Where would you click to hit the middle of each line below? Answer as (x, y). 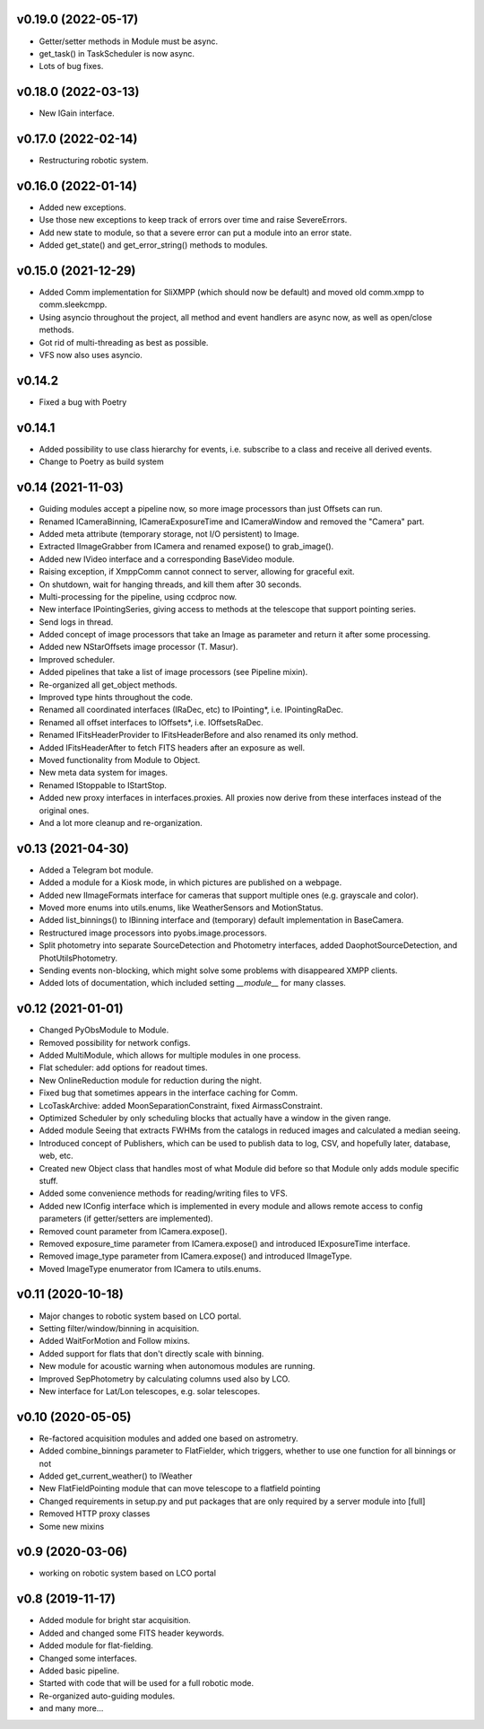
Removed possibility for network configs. (115, 1042)
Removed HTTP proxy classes (95, 1514)
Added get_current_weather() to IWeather (116, 1476)
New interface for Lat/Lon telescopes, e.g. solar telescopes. (149, 1391)
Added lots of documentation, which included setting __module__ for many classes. (193, 983)
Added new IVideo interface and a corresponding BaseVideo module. (167, 559)
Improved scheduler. (77, 659)
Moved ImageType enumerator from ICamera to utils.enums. (150, 1268)
